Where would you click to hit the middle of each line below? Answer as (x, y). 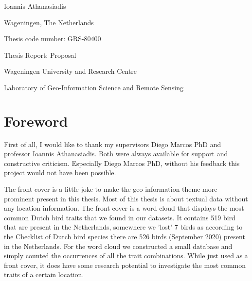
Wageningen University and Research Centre (71, 71)
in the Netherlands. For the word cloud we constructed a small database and (118, 246)
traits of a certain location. (44, 274)
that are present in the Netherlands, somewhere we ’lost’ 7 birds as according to (123, 227)
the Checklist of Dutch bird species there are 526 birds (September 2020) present (125, 237)
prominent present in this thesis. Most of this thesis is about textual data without (126, 198)
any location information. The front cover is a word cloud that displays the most (124, 208)
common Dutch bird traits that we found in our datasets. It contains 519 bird (120, 217)
